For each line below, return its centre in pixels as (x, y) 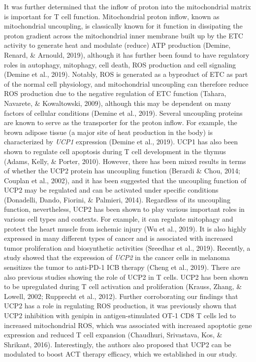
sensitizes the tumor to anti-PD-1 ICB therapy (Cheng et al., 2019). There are (122, 267)
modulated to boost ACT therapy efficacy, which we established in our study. (121, 354)
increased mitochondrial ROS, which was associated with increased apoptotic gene (128, 325)
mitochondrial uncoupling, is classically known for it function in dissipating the (123, 26)
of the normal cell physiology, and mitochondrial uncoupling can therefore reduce (126, 83)
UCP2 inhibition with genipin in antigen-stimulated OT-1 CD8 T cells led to (120, 315)
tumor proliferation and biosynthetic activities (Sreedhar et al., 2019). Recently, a (127, 247)
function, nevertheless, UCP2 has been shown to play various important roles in (124, 209)
